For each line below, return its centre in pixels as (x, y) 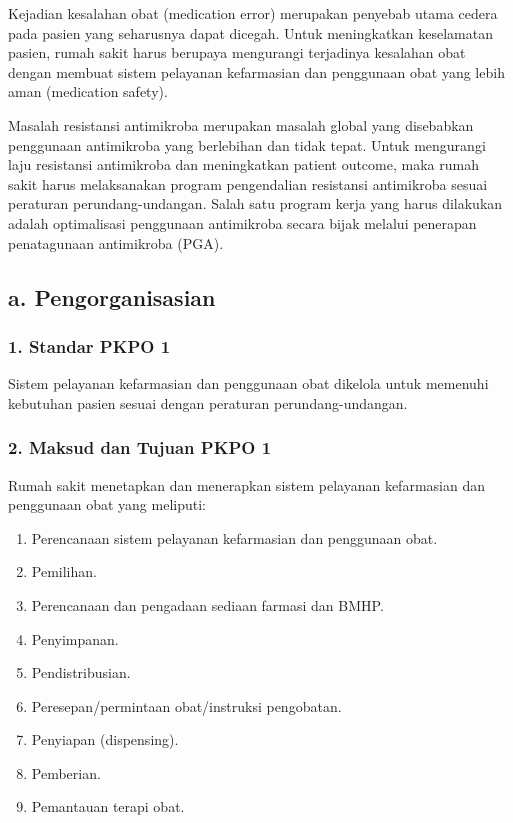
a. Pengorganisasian (112, 296)
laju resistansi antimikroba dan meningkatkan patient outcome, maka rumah (243, 164)
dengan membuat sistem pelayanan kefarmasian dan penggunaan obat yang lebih (256, 71)
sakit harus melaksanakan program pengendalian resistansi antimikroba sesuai (248, 183)
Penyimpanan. (75, 638)
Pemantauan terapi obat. (108, 806)
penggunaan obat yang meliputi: (107, 504)
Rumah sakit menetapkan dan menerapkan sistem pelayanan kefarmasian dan (246, 484)
